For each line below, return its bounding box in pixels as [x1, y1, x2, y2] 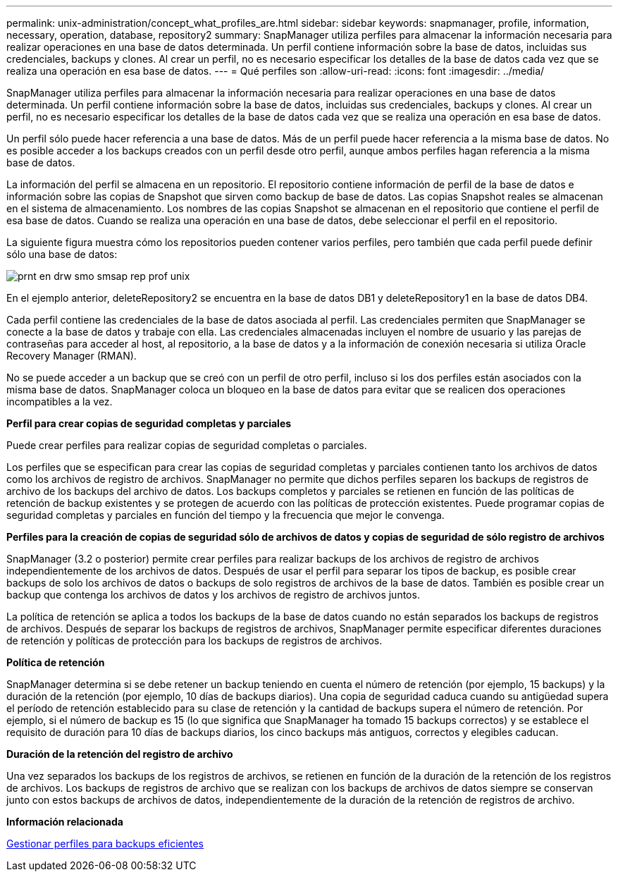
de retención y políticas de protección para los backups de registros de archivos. [6, 634, 383, 646]
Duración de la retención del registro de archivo [6, 748, 233, 760]
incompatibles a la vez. [6, 395, 113, 407]
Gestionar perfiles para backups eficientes [6, 838, 204, 850]
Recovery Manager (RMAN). [6, 350, 137, 362]
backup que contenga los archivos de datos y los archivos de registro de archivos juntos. [6, 589, 420, 601]
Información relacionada [6, 816, 123, 828]
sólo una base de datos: [6, 248, 118, 260]
